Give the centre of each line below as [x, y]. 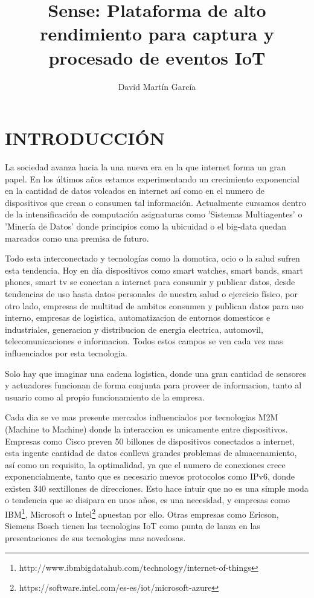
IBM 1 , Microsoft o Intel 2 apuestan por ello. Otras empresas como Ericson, [142, 513]
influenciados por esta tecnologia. [66, 352]
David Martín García [157, 86]
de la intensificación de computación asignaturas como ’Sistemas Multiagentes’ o [154, 214]
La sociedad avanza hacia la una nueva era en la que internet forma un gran [146, 167]
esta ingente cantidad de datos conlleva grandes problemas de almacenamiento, [151, 453]
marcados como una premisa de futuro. [77, 238]
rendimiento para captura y [157, 34]
